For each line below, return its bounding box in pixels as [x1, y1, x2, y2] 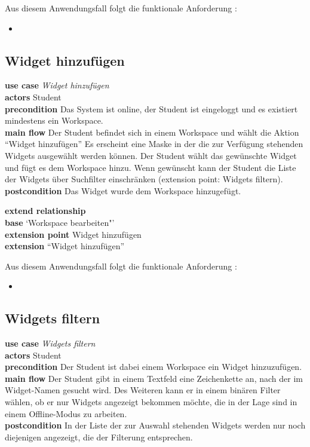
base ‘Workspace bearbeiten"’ [5, 216, 115, 228]
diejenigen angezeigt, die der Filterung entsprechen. [5, 430, 193, 443]
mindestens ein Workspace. [5, 114, 103, 127]
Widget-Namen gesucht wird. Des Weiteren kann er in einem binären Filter [5, 384, 281, 396]
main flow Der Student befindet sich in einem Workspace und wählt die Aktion [5, 125, 299, 138]
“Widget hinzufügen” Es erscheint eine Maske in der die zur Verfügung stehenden [5, 137, 303, 150]
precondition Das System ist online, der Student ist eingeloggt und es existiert [5, 102, 298, 115]
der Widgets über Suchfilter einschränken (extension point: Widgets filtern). [5, 173, 283, 185]
